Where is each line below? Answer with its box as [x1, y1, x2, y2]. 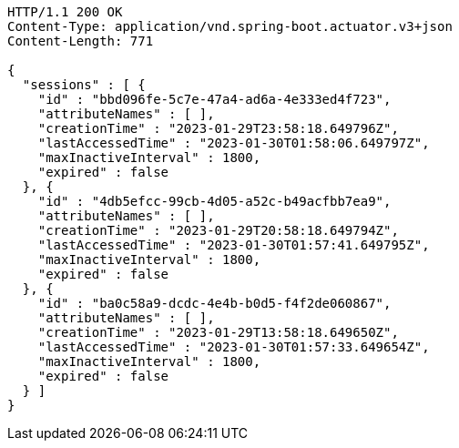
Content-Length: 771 [7, 34, 154, 48]
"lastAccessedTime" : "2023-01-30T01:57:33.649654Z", [37, 340, 430, 354]
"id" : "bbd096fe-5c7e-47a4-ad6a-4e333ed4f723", [37, 92, 392, 107]
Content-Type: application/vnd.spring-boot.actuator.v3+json [7, 19, 453, 34]
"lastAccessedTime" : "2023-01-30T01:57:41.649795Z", [37, 238, 430, 252]
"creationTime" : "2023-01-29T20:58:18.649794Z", [37, 223, 399, 238]
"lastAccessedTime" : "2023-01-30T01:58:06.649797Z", [37, 136, 430, 150]
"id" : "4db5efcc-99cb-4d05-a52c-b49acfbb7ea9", [37, 194, 392, 209]
